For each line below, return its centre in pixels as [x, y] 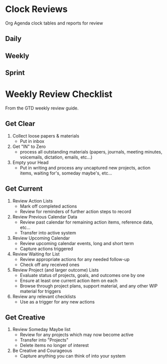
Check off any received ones [49, 264]
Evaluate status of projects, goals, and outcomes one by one [82, 275]
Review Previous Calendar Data [45, 216]
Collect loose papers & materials [46, 135]
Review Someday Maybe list [41, 329]
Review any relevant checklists [44, 296]
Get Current [24, 189]
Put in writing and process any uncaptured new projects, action [85, 167]
